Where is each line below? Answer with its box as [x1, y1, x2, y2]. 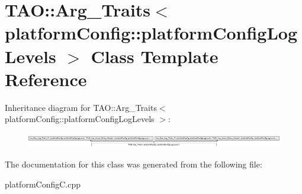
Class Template [91, 44, 219, 68]
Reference [5, 67, 87, 91]
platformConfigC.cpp [5, 178, 81, 190]
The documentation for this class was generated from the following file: [5, 158, 262, 170]
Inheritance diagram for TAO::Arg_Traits [5, 101, 157, 113]
